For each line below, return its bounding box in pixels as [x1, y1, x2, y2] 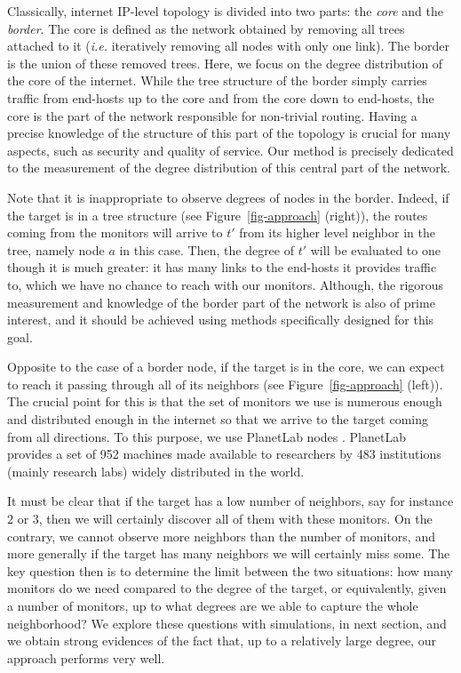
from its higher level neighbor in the [239, 223, 435, 242]
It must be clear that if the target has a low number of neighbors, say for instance [7, 492, 454, 510]
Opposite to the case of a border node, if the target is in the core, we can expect [7, 357, 445, 376]
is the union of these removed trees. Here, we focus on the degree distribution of [7, 53, 443, 72]
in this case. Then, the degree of [119, 240, 295, 259]
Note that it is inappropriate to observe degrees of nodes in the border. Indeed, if [7, 188, 449, 206]
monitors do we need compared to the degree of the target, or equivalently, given [7, 579, 447, 597]
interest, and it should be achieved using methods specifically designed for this [7, 310, 434, 329]
